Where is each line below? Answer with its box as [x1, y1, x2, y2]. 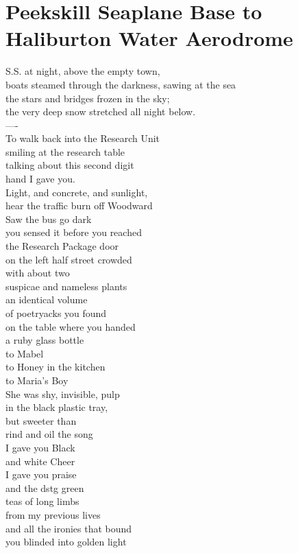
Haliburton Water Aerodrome [5, 24, 293, 52]
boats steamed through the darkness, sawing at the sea [5, 77, 236, 91]
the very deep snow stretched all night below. [5, 104, 196, 119]
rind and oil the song [5, 427, 93, 441]
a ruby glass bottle [5, 333, 84, 347]
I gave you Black [5, 440, 75, 454]
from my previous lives [5, 507, 101, 521]
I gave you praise [5, 467, 77, 482]
